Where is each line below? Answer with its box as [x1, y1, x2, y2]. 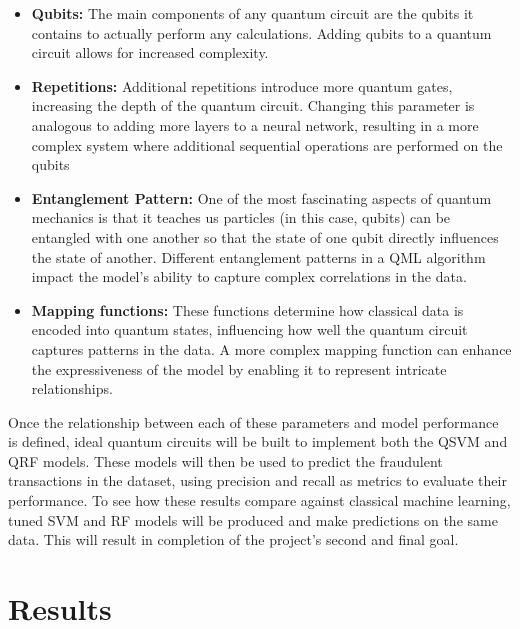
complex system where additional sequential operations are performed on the [31, 134, 503, 155]
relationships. [31, 378, 113, 399]
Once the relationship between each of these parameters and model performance [8, 411, 499, 432]
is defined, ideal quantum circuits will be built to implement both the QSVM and [8, 431, 508, 452]
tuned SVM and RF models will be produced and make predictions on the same [8, 509, 498, 530]
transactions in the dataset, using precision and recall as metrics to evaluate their [8, 470, 507, 491]
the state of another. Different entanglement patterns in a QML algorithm [31, 246, 486, 267]
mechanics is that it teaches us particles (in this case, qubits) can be [31, 207, 451, 228]
